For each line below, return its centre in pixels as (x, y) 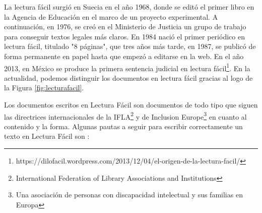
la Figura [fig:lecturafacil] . (44, 88)
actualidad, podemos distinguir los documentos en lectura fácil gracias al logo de (128, 77)
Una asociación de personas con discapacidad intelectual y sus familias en (129, 195)
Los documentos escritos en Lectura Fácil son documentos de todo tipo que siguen (131, 104)
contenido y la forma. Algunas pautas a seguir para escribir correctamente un (123, 126)
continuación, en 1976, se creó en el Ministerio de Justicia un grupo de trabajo (125, 26)
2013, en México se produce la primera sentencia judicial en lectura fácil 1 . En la (127, 67)
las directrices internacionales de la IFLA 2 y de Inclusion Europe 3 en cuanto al (125, 116)
